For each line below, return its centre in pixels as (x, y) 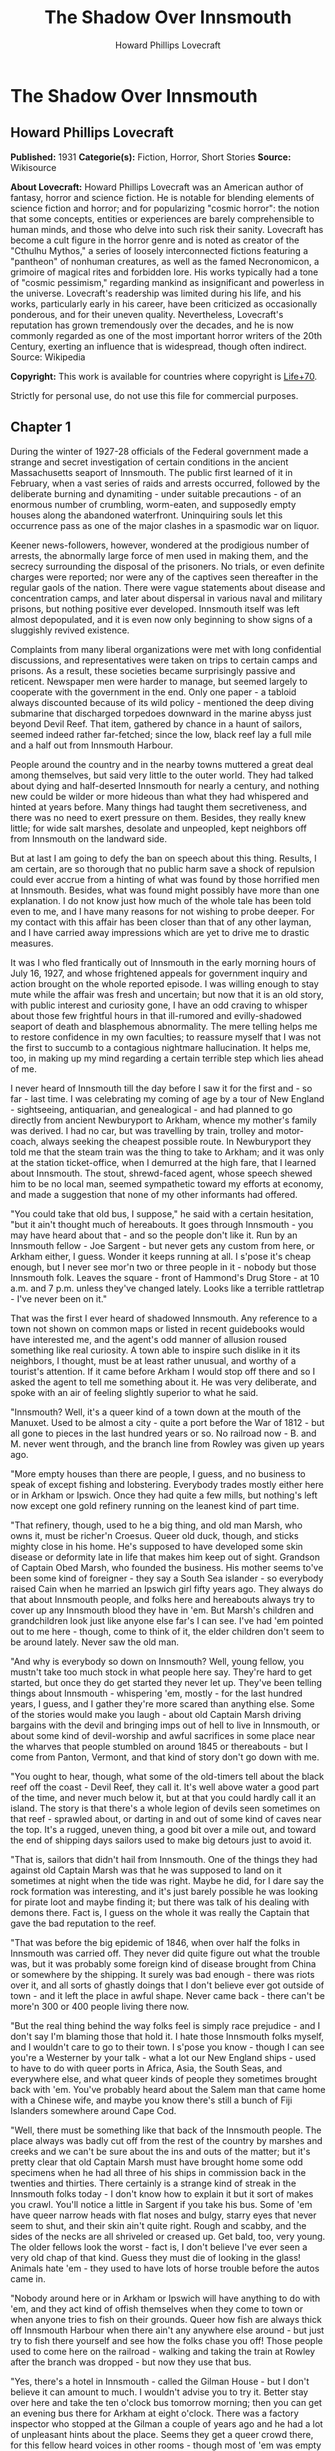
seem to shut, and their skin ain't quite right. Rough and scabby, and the (158, 2225)
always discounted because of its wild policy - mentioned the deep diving (162, 702)
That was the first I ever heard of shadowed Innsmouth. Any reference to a (164, 1318)
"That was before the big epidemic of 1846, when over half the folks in (155, 1942)
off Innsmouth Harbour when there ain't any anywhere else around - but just (167, 2330)
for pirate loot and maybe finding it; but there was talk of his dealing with (160, 1902)
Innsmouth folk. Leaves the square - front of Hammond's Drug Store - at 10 (165, 1277)
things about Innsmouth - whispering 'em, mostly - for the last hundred (156, 1693)
